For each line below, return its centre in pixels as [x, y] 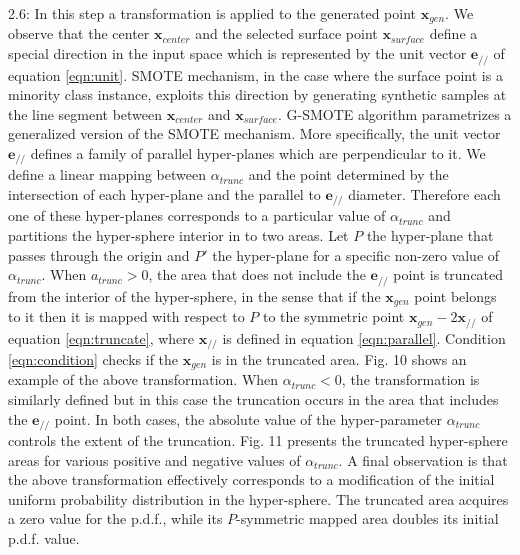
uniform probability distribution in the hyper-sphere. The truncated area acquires [258, 498]
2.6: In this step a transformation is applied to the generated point [212, 13]
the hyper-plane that [430, 234]
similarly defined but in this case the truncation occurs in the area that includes [253, 399]
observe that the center [79, 33]
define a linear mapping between [107, 174]
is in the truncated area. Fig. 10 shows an [339, 358]
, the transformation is [410, 379]
